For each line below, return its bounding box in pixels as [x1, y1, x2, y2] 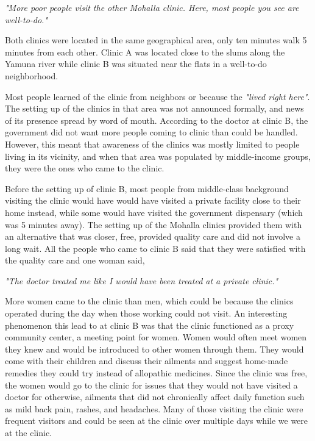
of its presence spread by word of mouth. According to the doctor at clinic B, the [5, 113, 308, 126]
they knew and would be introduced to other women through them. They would [5, 342, 304, 355]
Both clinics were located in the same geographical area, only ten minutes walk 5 [5, 34, 307, 46]
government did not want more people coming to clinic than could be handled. [5, 126, 298, 138]
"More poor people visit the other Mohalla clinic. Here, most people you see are [5, 1, 299, 13]
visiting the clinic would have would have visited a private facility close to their [5, 194, 301, 207]
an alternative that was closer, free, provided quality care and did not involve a [5, 230, 300, 243]
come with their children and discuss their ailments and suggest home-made [5, 354, 288, 367]
